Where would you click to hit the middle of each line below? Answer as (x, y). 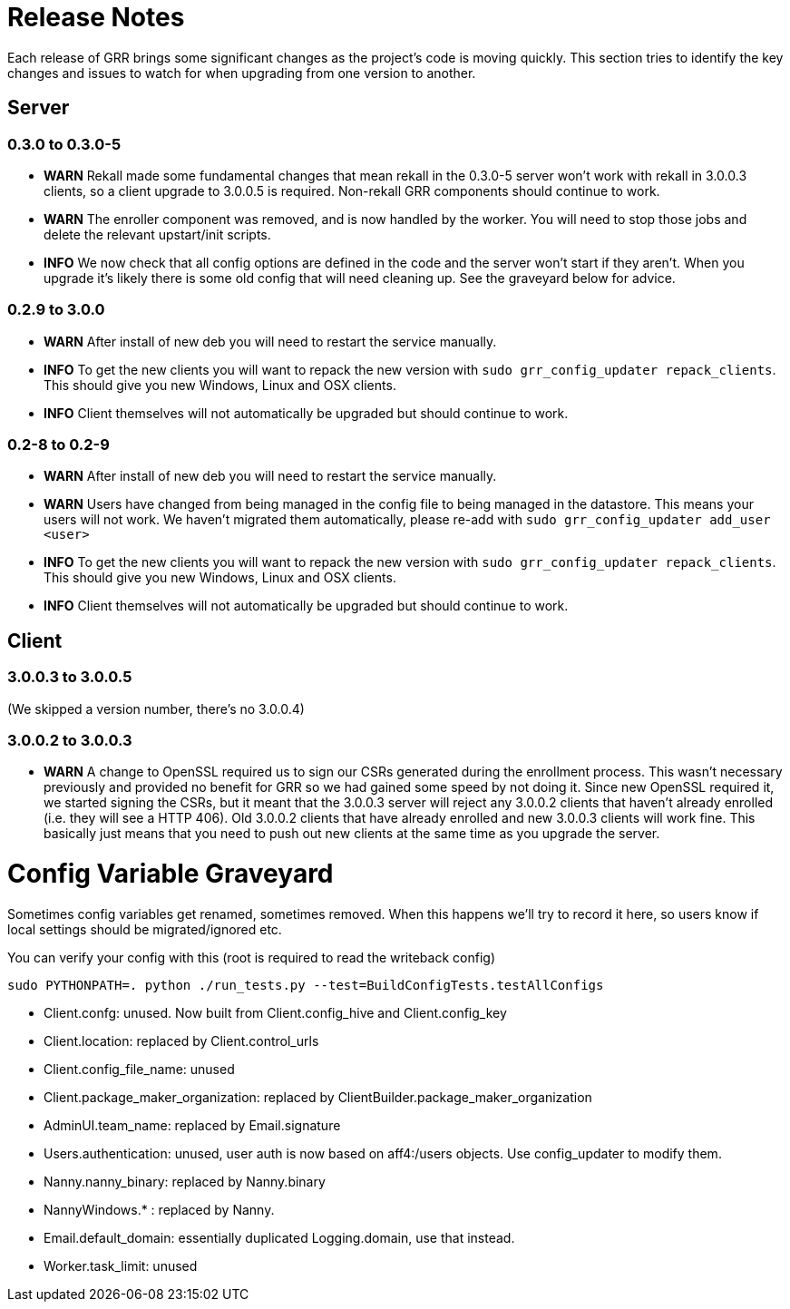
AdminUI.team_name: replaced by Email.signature (192, 1125)
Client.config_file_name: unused (139, 1069)
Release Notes (96, 17)
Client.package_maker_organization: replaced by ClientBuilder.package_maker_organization (318, 1097)
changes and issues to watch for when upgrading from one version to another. (242, 73)
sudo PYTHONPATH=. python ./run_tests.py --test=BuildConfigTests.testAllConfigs (306, 985)
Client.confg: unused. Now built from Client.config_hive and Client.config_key (275, 1012)
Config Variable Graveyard (171, 874)
